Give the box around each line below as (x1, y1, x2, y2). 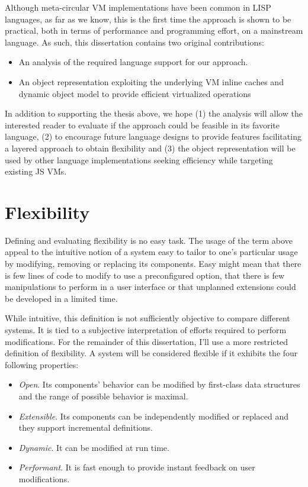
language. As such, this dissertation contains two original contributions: (5, 36, 264, 48)
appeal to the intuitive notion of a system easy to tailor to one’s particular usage (5, 246, 298, 258)
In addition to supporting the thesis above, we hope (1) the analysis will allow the (5, 107, 303, 120)
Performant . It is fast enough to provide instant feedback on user (18, 461, 255, 473)
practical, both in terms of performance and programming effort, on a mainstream (5, 24, 303, 37)
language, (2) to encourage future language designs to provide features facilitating (5, 130, 301, 143)
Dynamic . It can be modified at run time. (18, 441, 169, 453)
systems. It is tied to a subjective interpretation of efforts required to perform (5, 324, 287, 336)
